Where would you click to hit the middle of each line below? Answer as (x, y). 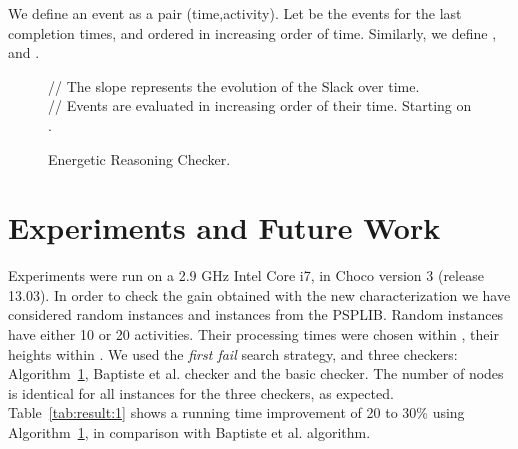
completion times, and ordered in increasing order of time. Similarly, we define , (252, 32)
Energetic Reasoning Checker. (139, 158)
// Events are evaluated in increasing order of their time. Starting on (260, 105)
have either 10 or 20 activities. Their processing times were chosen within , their (253, 334)
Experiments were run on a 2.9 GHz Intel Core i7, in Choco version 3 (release (246, 275)
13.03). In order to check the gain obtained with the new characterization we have (259, 294)
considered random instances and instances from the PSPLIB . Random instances (256, 314)
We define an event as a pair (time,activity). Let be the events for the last (235, 13)
